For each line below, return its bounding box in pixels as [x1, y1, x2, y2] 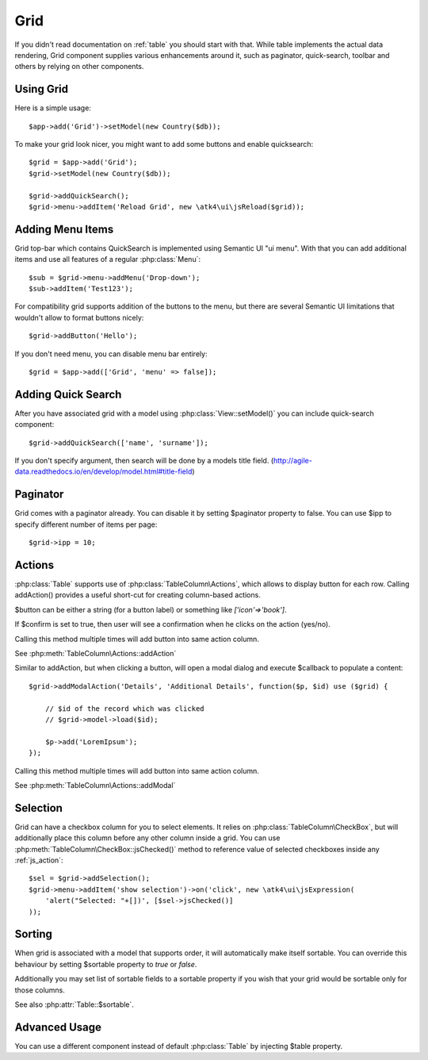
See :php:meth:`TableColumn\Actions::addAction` [14, 649, 177, 659]
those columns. [14, 985, 65, 995]
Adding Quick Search [14, 387, 122, 401]
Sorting [14, 927, 53, 941]
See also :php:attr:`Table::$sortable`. [14, 1000, 135, 1009]
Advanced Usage [14, 1020, 102, 1034]
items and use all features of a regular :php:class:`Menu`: [14, 255, 201, 264]
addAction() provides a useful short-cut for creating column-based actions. [14, 590, 261, 600]
